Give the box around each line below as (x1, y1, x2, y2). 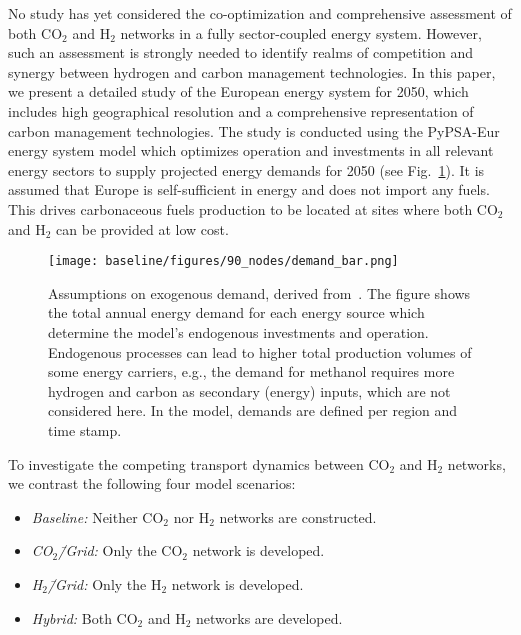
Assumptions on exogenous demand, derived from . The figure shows (48, 282, 471, 303)
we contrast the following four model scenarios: (8, 473, 296, 494)
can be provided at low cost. (56, 218, 229, 239)
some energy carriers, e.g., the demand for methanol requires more (48, 361, 455, 382)
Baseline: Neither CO (31, 506, 164, 527)
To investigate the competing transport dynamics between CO (8, 453, 390, 474)
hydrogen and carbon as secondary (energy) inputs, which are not (48, 380, 451, 401)
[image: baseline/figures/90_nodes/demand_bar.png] (48, 254, 399, 269)
